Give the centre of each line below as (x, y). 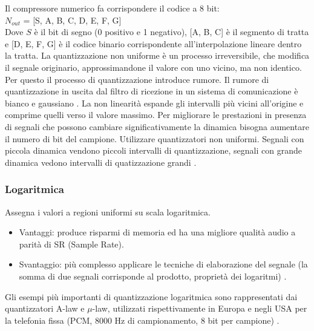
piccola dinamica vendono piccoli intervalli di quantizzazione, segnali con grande (153, 150)
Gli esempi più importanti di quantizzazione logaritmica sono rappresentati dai (151, 296)
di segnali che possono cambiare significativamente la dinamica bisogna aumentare (157, 126)
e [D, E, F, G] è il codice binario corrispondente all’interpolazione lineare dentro (153, 43)
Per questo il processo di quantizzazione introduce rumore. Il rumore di (137, 79)
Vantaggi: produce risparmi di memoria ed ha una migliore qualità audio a (157, 232)
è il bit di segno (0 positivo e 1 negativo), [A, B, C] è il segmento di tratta (172, 32)
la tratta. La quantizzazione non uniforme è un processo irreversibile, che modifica (157, 55)
